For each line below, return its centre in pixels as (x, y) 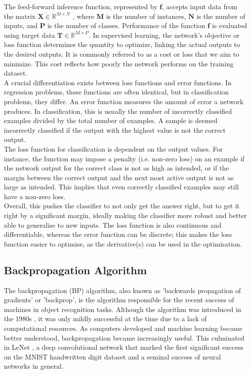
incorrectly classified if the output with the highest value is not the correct (115, 130)
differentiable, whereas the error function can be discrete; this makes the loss (118, 234)
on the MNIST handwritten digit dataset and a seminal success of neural (112, 356)
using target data (30, 35)
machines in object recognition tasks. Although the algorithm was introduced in (123, 309)
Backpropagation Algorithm (75, 270)
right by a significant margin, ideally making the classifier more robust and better (125, 215)
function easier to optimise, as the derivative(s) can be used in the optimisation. (123, 243)
